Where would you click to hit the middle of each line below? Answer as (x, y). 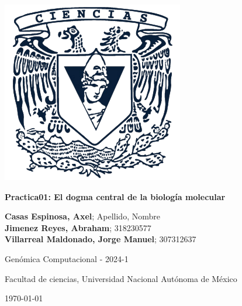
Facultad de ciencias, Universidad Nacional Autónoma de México (121, 278)
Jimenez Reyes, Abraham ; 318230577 (78, 227)
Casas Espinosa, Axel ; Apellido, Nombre (82, 216)
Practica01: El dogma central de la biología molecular (115, 196)
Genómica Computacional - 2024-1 (67, 258)
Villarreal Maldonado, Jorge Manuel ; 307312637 (101, 239)
